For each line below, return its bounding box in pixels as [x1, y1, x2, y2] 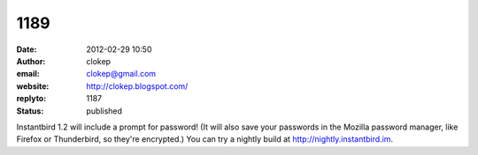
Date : [16, 44, 37, 55]
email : [16, 69, 40, 79]
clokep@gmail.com [86, 69, 157, 79]
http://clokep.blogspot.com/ [86, 80, 189, 92]
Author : [16, 55, 46, 66]
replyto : [16, 93, 47, 104]
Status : [16, 106, 44, 116]
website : [16, 80, 50, 92]
